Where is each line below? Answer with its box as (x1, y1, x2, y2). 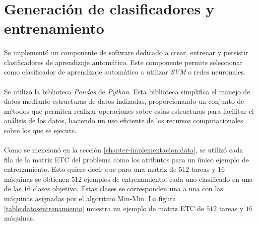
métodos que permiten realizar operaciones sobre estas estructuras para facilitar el (4, 105, 254, 116)
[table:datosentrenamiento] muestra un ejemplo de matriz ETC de (4, 203, 204, 213)
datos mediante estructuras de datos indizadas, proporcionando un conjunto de (4, 96, 244, 106)
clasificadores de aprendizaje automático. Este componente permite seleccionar (4, 57, 243, 67)
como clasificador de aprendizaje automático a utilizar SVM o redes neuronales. (4, 67, 246, 77)
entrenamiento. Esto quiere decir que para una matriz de (4, 164, 177, 174)
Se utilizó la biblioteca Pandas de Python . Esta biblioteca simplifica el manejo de (4, 86, 250, 96)
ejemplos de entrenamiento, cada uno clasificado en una (84, 173, 253, 184)
